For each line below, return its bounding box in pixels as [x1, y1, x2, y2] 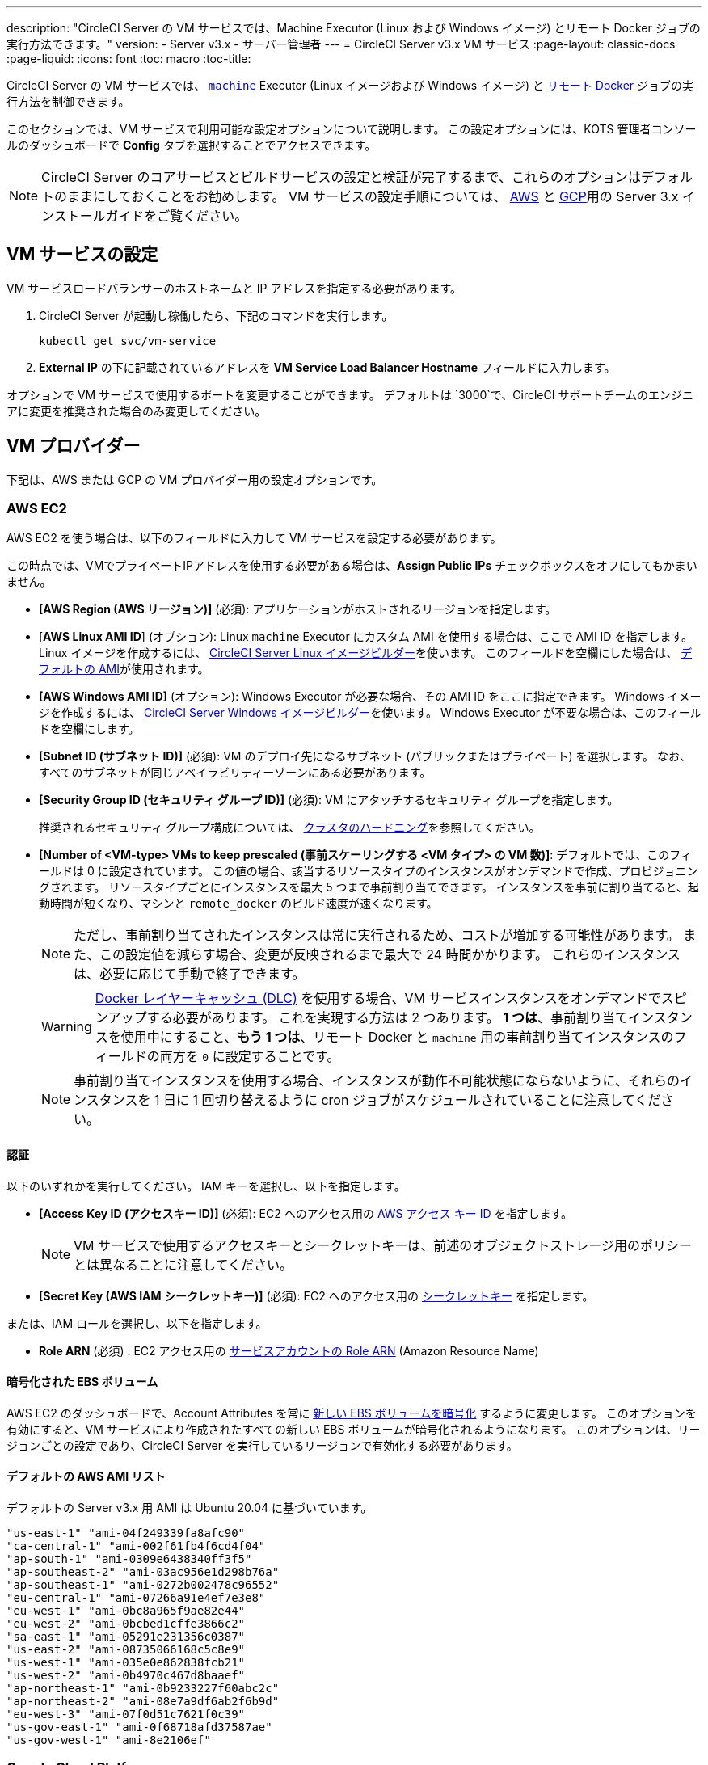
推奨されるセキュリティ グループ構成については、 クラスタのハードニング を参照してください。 [39, 820, 541, 835]
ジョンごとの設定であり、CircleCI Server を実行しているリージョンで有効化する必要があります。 [6, 1438, 518, 1452]
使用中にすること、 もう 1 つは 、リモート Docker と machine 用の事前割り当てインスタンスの [120, 1029, 674, 1046]
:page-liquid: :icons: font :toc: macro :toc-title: [6, 52, 251, 65]
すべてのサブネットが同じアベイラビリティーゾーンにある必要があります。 [39, 765, 432, 780]
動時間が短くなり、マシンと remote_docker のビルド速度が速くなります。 [39, 896, 438, 911]
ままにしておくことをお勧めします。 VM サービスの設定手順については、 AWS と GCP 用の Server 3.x [67, 188, 679, 204]
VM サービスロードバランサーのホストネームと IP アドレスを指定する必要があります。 [6, 280, 461, 295]
